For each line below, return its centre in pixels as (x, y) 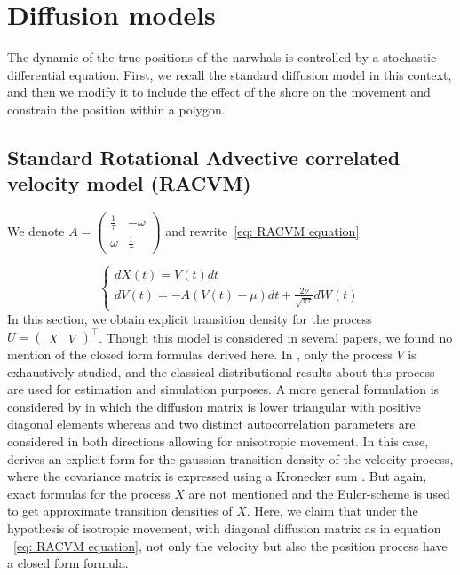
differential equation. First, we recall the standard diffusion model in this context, (230, 74)
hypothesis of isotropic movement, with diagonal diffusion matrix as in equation (224, 528)
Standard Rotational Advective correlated (204, 157)
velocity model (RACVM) (129, 183)
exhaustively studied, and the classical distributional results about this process (221, 371)
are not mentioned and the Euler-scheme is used (319, 493)
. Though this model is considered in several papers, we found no (276, 337)
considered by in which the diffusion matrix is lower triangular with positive (214, 406)
